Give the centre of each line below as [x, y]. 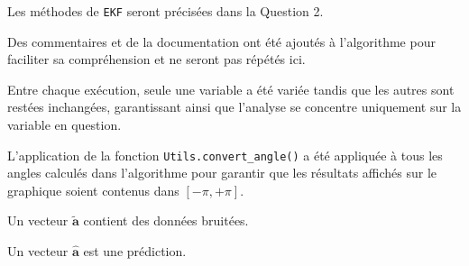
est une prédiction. [135, 251]
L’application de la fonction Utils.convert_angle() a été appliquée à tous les [225, 155]
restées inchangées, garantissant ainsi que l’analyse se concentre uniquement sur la [234, 107]
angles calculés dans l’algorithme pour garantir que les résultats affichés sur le [222, 173]
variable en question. [64, 125]
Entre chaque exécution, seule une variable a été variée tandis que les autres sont [231, 89]
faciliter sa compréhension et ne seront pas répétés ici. [156, 59]
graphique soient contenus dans [93, 190]
